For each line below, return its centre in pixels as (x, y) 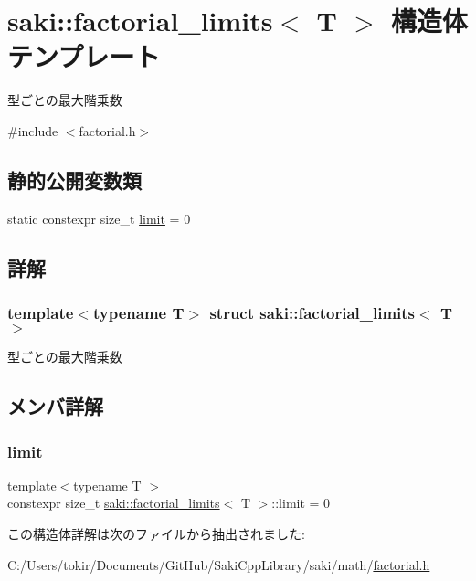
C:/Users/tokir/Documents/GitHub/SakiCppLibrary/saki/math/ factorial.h (219, 564)
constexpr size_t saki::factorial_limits (114, 503)
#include (33, 130)
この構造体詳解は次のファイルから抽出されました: (156, 534)
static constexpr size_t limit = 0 (99, 218)
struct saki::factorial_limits (312, 312)
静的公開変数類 (74, 180)
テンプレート (84, 56)
